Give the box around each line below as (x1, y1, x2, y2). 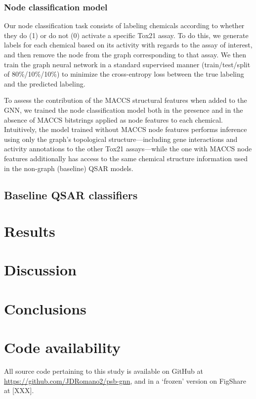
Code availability (4, 337, 121, 357)
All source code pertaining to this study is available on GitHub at (4, 366, 204, 376)
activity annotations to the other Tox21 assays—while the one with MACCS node (4, 143, 252, 154)
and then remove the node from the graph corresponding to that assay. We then (4, 49, 247, 59)
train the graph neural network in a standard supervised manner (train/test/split (4, 59, 251, 69)
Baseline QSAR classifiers (4, 187, 138, 202)
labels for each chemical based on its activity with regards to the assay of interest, (4, 40, 253, 50)
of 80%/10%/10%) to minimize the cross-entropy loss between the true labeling (4, 69, 244, 79)
